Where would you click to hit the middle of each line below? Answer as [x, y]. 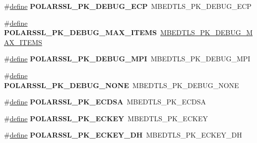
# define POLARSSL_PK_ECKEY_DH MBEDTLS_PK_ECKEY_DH [123, 135]
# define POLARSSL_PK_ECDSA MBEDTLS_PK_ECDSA [105, 102]
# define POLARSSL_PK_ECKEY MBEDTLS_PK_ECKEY [106, 118]
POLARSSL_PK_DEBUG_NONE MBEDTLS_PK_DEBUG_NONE [122, 85]
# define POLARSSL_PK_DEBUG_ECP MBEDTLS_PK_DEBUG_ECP [128, 6]
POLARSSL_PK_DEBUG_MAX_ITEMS [81, 32]
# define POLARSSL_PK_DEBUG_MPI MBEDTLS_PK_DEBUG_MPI [127, 59]
